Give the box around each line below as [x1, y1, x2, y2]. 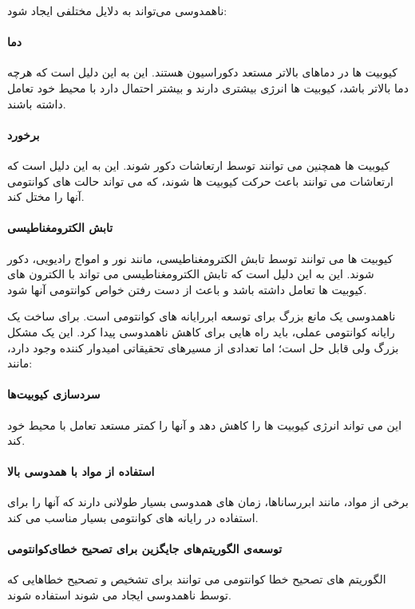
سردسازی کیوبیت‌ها [7, 386, 101, 403]
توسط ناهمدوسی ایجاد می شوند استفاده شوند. [7, 587, 231, 603]
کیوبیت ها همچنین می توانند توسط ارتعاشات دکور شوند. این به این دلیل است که [7, 156, 390, 173]
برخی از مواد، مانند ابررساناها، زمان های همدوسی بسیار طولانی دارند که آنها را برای [7, 493, 409, 510]
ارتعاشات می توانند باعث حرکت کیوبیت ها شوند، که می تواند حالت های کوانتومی [7, 172, 393, 189]
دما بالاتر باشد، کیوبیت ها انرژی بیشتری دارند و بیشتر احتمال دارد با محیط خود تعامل [7, 79, 409, 96]
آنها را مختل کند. [7, 188, 85, 205]
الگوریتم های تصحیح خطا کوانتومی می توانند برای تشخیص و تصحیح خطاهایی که [7, 571, 386, 587]
